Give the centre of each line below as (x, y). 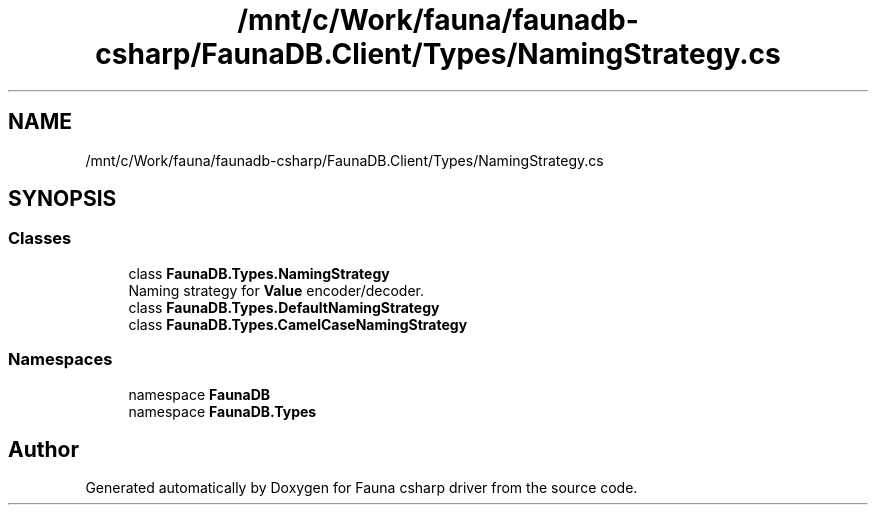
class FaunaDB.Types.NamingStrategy (259, 273)
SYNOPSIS (62, 199)
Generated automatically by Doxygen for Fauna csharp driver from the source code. (361, 488)
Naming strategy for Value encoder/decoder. (276, 290)
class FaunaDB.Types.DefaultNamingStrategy (284, 307)
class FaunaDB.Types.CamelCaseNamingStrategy (298, 324)
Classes (40, 238)
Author (43, 449)
